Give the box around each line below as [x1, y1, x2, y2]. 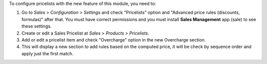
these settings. [21, 23, 52, 29]
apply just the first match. [21, 50, 74, 56]
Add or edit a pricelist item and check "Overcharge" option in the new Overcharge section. [21, 37, 206, 43]
